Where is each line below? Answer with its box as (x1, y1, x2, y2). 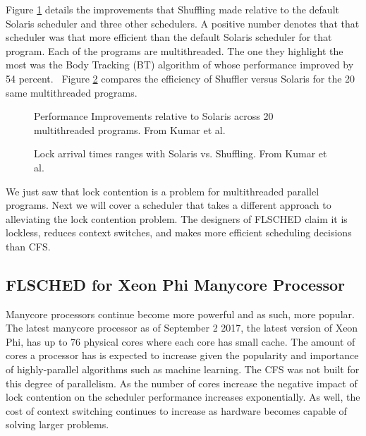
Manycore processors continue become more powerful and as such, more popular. (6, 306, 355, 321)
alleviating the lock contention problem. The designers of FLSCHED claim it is (6, 211, 348, 226)
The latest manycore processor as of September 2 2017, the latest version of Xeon (6, 320, 358, 335)
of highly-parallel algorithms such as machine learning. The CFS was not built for (6, 362, 360, 377)
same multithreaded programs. (6, 85, 138, 99)
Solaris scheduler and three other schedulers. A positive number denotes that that (6, 16, 360, 30)
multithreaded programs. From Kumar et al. (34, 122, 226, 137)
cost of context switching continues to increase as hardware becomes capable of (6, 403, 347, 418)
